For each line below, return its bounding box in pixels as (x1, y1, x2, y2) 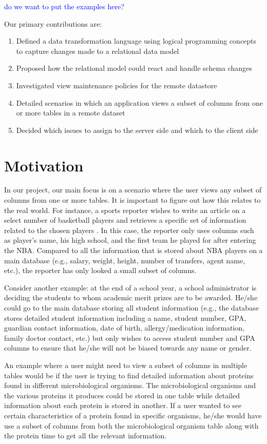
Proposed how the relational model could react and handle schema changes (16, 63, 252, 73)
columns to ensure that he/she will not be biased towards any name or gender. (4, 342, 252, 353)
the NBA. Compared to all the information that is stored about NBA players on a (4, 245, 263, 256)
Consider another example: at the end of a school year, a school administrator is (4, 282, 257, 293)
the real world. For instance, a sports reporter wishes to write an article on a (4, 204, 246, 215)
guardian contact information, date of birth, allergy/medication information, (4, 322, 245, 333)
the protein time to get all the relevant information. (4, 430, 167, 441)
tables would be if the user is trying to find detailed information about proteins (4, 370, 254, 380)
